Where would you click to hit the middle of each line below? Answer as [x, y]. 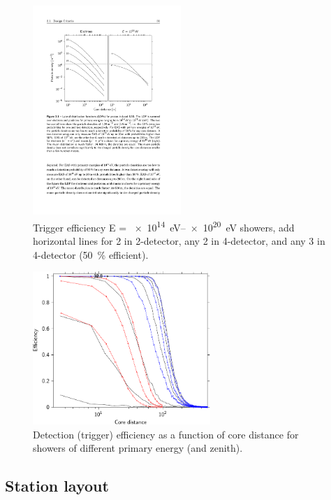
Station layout [57, 486]
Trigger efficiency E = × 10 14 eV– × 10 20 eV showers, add [164, 226]
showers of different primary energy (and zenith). [138, 448]
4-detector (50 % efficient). [91, 254]
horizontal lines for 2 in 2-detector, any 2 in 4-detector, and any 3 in [179, 241]
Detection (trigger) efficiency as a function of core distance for [166, 434]
